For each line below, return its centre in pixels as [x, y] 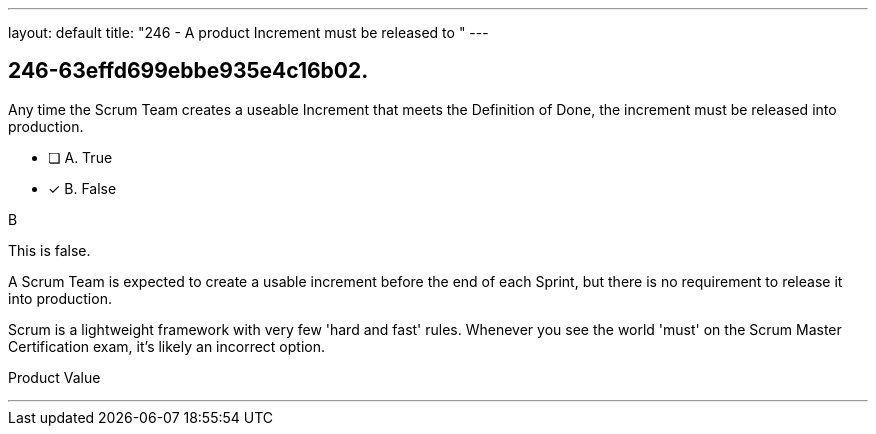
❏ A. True [80, 157]
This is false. [49, 250]
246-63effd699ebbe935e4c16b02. [188, 71]
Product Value [54, 377]
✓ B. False [82, 188]
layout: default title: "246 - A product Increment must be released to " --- [248, 32]
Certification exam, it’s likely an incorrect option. [166, 346]
